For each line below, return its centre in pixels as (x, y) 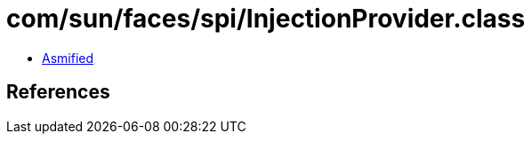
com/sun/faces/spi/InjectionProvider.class (266, 19)
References (58, 92)
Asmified (68, 58)
